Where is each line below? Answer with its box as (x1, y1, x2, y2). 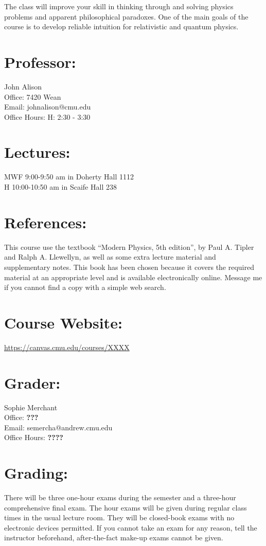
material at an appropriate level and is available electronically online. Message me (4, 271, 262, 282)
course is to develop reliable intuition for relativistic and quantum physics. (4, 21, 239, 32)
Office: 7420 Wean (4, 91, 61, 102)
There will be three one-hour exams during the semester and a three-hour (4, 492, 236, 503)
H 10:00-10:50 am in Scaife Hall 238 (4, 181, 117, 192)
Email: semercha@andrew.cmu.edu (4, 422, 113, 432)
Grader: (4, 372, 61, 393)
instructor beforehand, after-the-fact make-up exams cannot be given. (4, 532, 223, 543)
